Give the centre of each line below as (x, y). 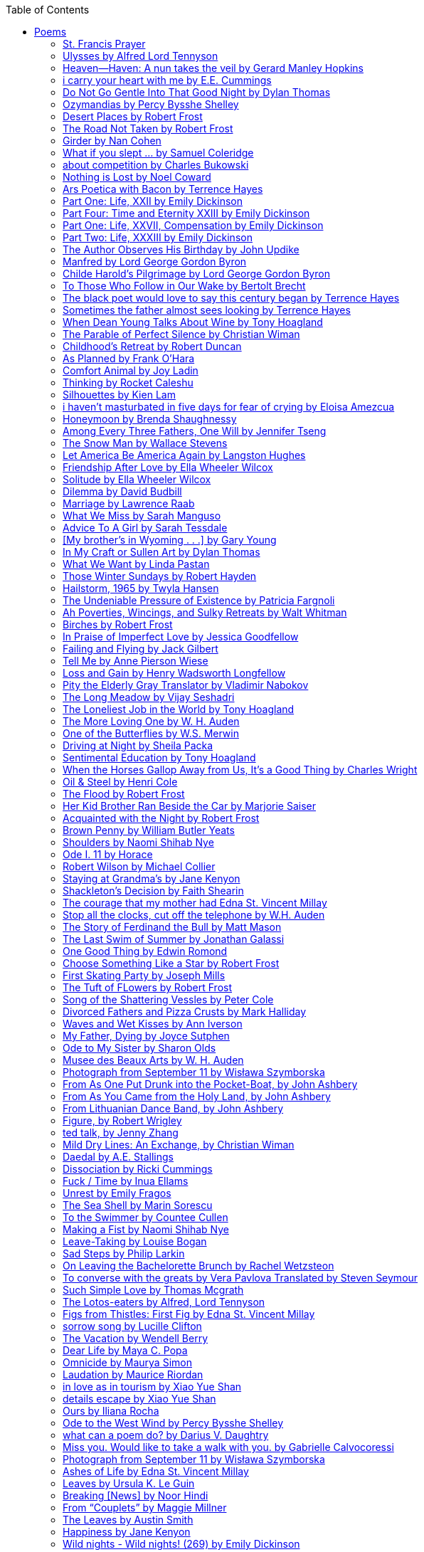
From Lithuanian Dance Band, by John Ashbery (173, 1108)
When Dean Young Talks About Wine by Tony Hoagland (193, 322)
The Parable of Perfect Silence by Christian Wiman (181, 334)
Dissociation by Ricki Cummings (138, 1169)
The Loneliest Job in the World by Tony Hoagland (179, 709)
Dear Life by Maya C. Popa (125, 1350)
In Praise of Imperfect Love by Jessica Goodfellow (181, 637)
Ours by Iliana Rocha (111, 1411)
